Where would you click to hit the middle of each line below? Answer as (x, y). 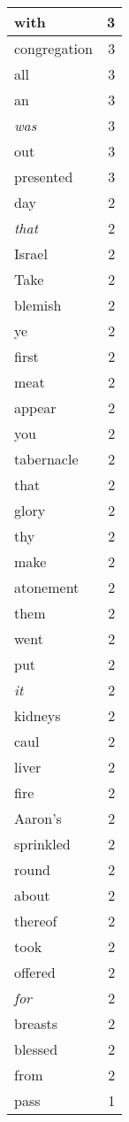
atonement (47, 587)
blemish (38, 305)
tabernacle (46, 459)
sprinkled (42, 844)
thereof (36, 921)
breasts (36, 1023)
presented (44, 177)
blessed (36, 1049)
